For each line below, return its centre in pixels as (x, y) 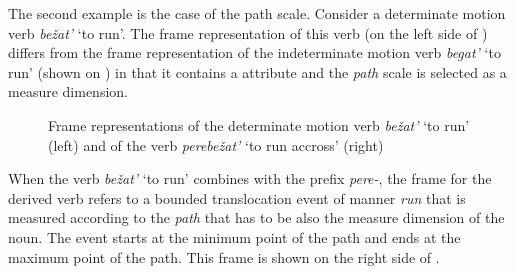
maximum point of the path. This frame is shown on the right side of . (224, 256)
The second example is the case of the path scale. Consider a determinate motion (257, 13)
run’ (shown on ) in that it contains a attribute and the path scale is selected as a (257, 71)
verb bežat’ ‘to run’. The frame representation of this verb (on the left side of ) (248, 32)
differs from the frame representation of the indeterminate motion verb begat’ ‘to (254, 52)
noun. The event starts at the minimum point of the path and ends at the (234, 236)
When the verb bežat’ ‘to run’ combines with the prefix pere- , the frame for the (250, 178)
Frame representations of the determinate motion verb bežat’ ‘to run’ (259, 124)
